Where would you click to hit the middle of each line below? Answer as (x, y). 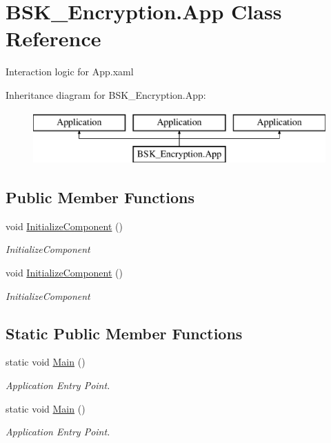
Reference (53, 38)
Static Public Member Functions (124, 333)
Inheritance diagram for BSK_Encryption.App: (106, 94)
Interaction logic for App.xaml (70, 72)
